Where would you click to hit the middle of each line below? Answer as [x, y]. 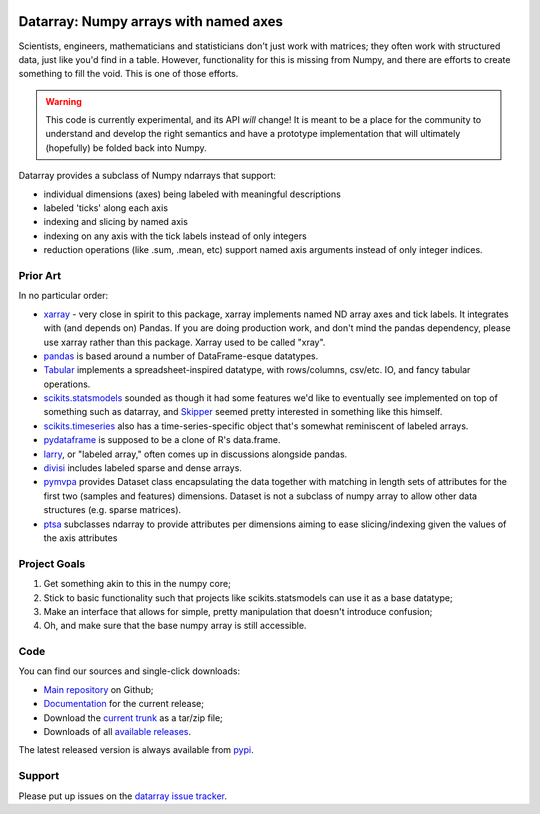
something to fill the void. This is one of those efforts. [128, 74]
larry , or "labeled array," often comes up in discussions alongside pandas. [195, 454]
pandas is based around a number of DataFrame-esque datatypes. [181, 356]
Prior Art [40, 275]
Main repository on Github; [98, 689]
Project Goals [52, 563]
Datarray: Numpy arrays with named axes [151, 21]
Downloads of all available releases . [117, 731]
